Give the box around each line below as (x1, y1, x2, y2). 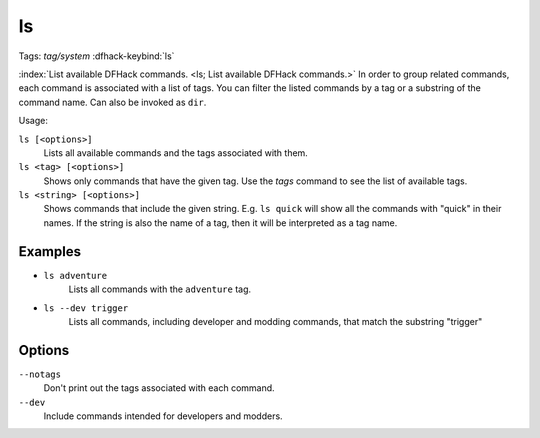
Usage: (18, 115, 49, 127)
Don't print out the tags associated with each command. (43, 382, 275, 394)
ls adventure (43, 270, 108, 281)
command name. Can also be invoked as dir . (18, 96, 207, 108)
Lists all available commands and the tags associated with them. (43, 146, 309, 159)
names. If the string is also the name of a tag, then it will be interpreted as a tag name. (43, 216, 398, 229)
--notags (18, 368, 62, 380)
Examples (18, 243, 82, 260)
